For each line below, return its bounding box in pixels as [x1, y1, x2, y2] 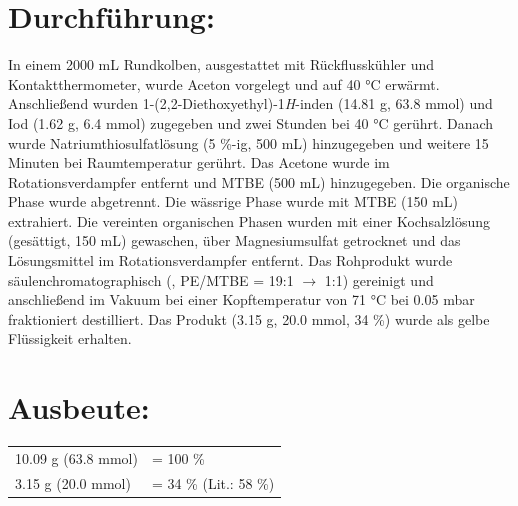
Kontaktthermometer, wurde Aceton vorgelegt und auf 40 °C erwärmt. [8, 73, 440, 94]
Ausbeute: [8, 387, 150, 428]
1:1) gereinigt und [324, 269, 434, 290]
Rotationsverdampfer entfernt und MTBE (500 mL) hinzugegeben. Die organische [8, 171, 510, 192]
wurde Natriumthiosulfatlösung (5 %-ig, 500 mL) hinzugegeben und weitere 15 [8, 132, 489, 153]
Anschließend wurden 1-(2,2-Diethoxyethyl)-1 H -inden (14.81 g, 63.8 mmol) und [8, 93, 493, 114]
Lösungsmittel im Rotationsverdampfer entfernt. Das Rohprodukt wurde [8, 250, 453, 271]
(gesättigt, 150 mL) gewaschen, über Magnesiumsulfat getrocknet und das [8, 230, 461, 251]
